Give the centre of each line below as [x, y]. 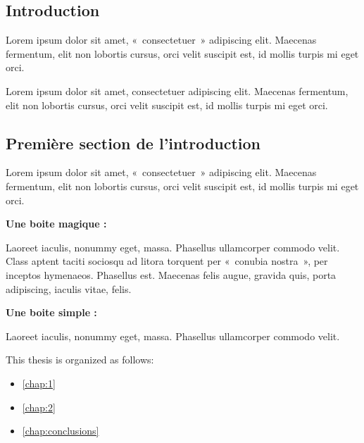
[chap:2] [39, 407]
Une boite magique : [56, 224]
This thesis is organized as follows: [80, 360]
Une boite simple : [51, 312]
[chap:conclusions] [61, 431]
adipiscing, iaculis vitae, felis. [69, 288]
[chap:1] [39, 383]
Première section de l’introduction [133, 143]
